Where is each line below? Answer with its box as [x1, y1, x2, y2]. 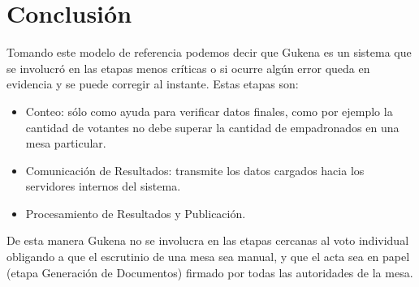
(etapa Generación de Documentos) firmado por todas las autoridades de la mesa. [6, 263, 413, 281]
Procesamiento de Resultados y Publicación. [25, 204, 246, 221]
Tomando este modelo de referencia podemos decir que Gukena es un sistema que [6, 44, 412, 61]
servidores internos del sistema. [25, 178, 181, 195]
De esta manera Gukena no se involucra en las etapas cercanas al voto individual [6, 232, 409, 249]
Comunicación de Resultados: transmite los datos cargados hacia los [25, 161, 365, 178]
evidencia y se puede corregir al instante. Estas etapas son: [6, 75, 299, 92]
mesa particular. [25, 135, 106, 152]
